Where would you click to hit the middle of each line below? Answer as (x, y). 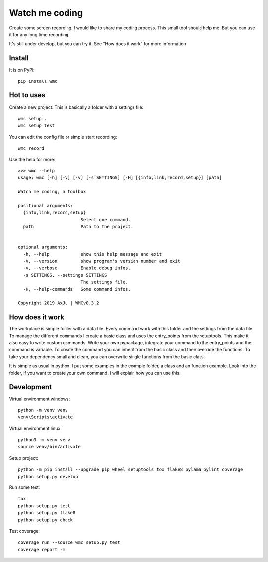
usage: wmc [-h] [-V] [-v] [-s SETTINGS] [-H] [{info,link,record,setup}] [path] (120, 178)
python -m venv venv (43, 410)
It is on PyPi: (22, 70)
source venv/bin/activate (50, 447)
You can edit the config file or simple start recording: (63, 137)
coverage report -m (42, 549)
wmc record (31, 148)
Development (31, 387)
